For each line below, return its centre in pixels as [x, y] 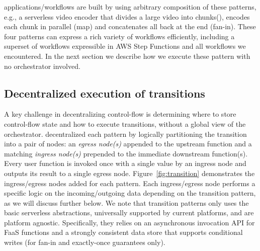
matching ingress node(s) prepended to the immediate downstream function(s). [126, 153]
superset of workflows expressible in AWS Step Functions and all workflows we [125, 46]
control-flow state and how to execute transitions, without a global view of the [125, 123]
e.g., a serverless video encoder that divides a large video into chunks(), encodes [127, 16]
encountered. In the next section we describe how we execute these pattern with [127, 56]
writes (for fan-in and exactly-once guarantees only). [85, 242]
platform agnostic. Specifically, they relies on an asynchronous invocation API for [129, 222]
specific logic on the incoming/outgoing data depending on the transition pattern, [130, 193]
